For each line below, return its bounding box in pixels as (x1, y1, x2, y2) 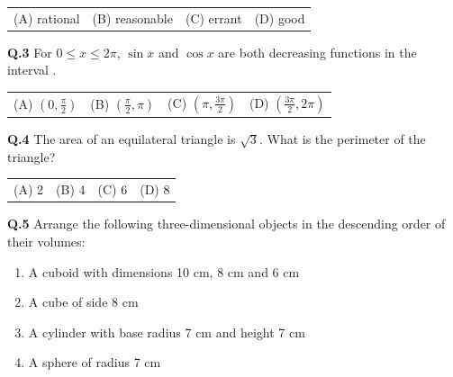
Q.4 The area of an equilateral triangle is (7, 130, 236, 148)
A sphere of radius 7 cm (28, 353, 161, 372)
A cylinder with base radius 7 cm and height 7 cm (28, 322, 305, 341)
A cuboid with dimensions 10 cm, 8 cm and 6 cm (28, 262, 300, 281)
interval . (7, 60, 57, 79)
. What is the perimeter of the (258, 130, 426, 148)
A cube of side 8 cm (28, 292, 139, 311)
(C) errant (185, 8, 242, 27)
